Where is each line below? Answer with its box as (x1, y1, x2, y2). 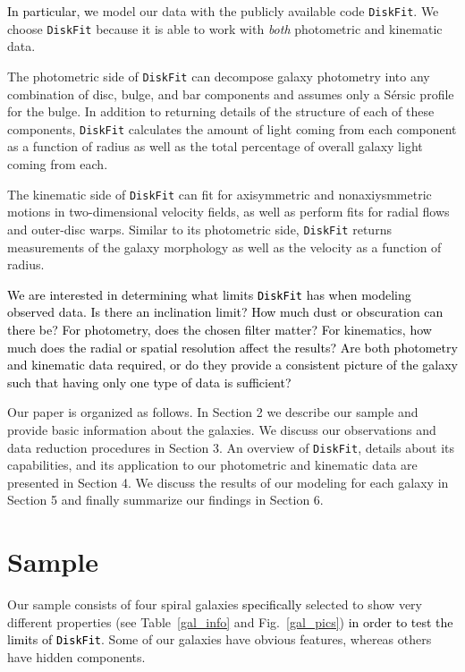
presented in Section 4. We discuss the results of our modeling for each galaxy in (7, 472, 449, 491)
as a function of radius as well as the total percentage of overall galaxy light (7, 137, 423, 156)
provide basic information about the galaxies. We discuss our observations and (7, 420, 436, 438)
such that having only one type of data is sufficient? (7, 372, 292, 391)
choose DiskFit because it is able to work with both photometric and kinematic (7, 19, 443, 38)
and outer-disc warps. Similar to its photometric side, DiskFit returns (7, 219, 392, 238)
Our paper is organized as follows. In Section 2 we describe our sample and (7, 403, 418, 421)
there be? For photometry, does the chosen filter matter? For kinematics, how (7, 319, 432, 338)
